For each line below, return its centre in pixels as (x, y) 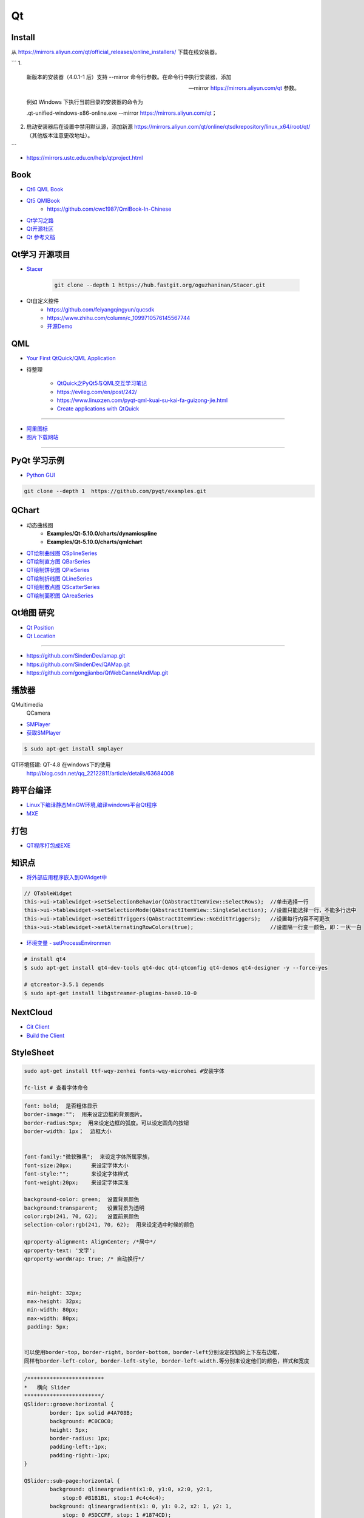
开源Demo (60, 326)
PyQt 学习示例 (38, 461)
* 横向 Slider (47, 1387)
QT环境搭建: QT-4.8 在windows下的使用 (61, 764)
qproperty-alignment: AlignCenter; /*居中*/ (90, 1242)
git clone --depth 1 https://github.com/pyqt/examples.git (115, 491)
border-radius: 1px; (80, 1438)
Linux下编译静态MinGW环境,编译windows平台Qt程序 (92, 805)
